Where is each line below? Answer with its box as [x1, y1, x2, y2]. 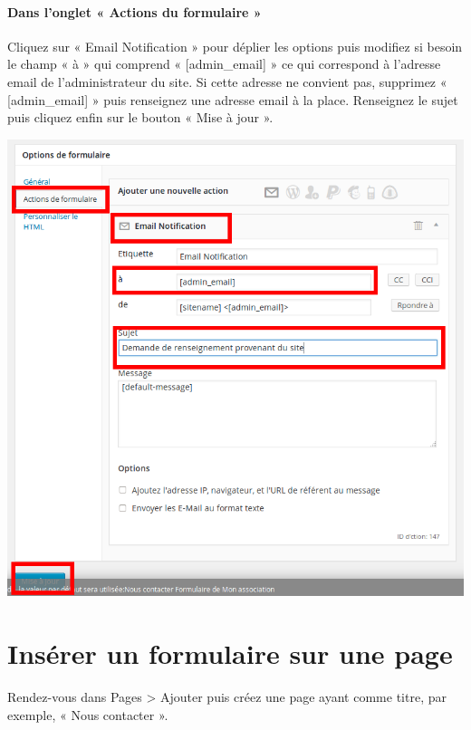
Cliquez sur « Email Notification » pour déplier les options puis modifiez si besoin [7, 36, 463, 55]
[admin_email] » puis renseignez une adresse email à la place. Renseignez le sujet [7, 90, 458, 109]
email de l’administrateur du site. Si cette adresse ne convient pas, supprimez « [7, 72, 447, 91]
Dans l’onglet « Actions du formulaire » [7, 2, 262, 21]
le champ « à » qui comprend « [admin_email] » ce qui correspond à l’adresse [7, 54, 441, 73]
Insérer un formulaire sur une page [7, 634, 453, 671]
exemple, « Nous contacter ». [7, 705, 168, 724]
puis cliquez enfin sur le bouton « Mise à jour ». [7, 108, 274, 127]
